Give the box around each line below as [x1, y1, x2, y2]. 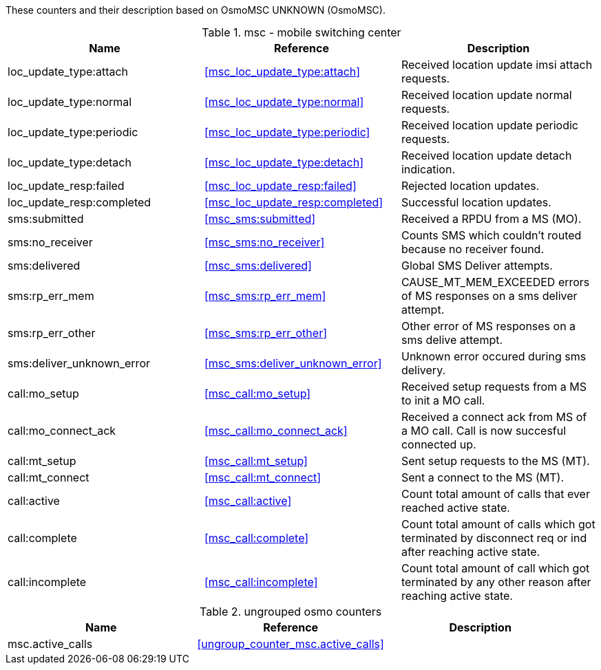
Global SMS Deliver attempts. [401, 259, 553, 272]
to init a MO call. [401, 393, 485, 407]
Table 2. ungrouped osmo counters [200, 605, 382, 618]
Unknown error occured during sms [401, 349, 587, 363]
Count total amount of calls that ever [401, 487, 590, 501]
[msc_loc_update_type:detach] [204, 155, 364, 169]
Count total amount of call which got [401, 561, 590, 575]
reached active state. [401, 501, 510, 515]
